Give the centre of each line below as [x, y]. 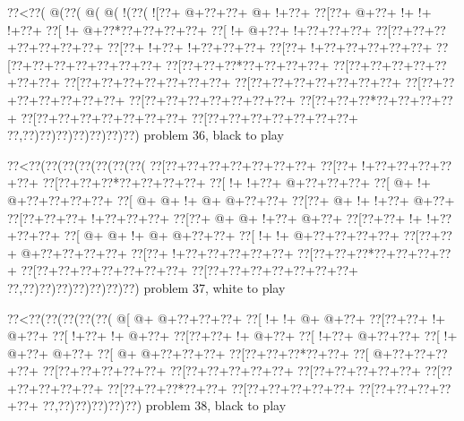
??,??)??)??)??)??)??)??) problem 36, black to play [146, 135]
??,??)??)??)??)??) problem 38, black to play [164, 405]
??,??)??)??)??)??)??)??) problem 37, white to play [146, 287]
